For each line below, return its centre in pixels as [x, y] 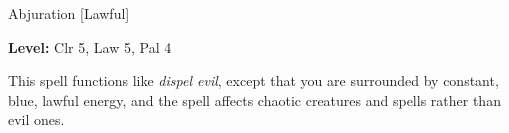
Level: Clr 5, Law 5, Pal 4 [90, 46]
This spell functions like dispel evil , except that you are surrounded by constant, [253, 80]
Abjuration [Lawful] [69, 13]
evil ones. [36, 119]
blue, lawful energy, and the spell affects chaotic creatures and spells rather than [254, 99]
